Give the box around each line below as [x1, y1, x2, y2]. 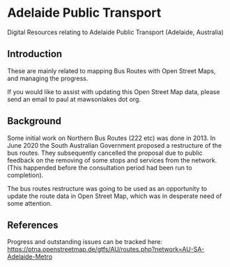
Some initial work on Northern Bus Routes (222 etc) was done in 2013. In [7, 134, 216, 142]
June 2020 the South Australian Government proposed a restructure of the [7, 141, 222, 149]
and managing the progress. [7, 74, 89, 82]
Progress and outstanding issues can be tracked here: [7, 238, 162, 246]
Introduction [7, 48, 63, 60]
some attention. [7, 199, 52, 207]
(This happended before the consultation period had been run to [7, 163, 192, 171]
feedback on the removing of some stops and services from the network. [7, 155, 217, 165]
